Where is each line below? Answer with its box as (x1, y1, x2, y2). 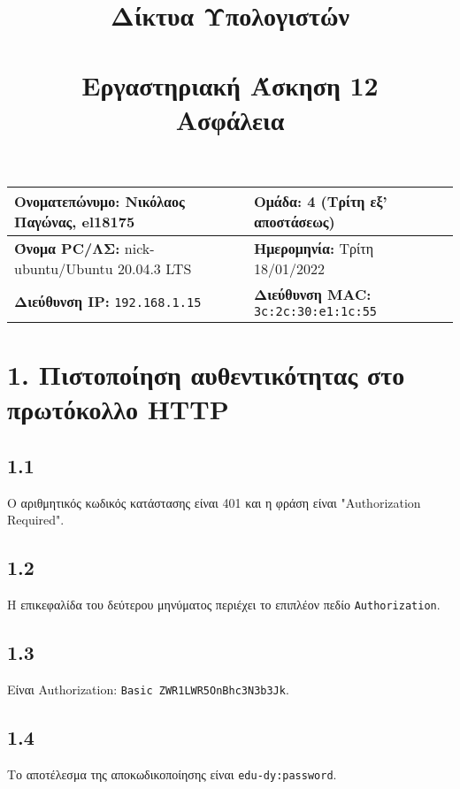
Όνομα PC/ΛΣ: (14, 237, 120, 258)
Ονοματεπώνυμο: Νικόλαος (14, 190, 185, 211)
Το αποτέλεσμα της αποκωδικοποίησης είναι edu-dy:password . (7, 764, 337, 783)
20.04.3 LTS (117, 257, 192, 279)
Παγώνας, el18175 (14, 211, 135, 232)
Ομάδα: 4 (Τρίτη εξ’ (253, 190, 387, 211)
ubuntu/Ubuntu (14, 257, 113, 279)
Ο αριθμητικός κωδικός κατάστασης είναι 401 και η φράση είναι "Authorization (7, 493, 421, 511)
